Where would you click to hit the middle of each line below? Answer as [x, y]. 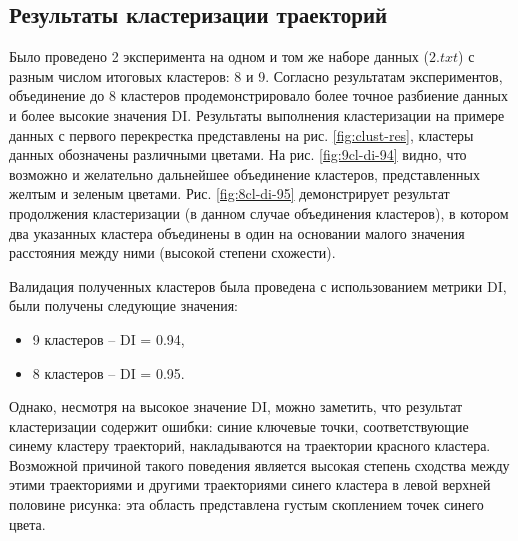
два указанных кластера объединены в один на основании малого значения [237, 232]
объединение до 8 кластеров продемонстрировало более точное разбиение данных [259, 95]
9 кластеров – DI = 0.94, [108, 338]
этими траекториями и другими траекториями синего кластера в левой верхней [250, 484]
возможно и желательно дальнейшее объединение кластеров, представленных [244, 173]
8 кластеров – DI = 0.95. [108, 372]
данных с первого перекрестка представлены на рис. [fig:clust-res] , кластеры [241, 134]
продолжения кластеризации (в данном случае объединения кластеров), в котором [259, 212]
